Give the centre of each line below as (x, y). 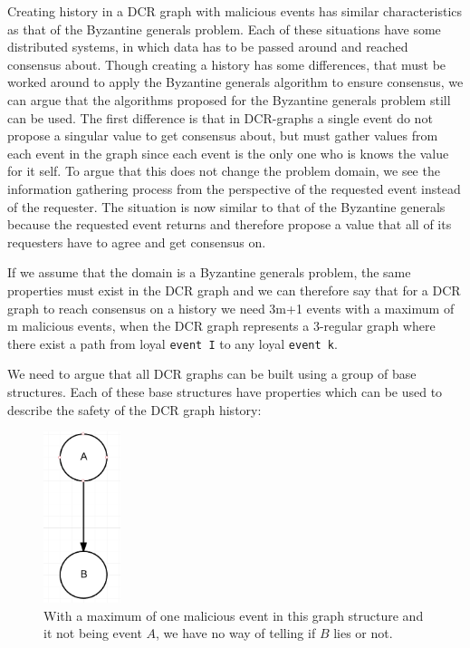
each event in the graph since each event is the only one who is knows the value (228, 153)
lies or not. (363, 633)
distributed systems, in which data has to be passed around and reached (208, 47)
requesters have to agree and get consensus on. (137, 242)
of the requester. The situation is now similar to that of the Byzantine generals (226, 206)
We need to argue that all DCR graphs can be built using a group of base (212, 374)
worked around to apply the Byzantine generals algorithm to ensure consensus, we (235, 82)
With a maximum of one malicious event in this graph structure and (234, 615)
